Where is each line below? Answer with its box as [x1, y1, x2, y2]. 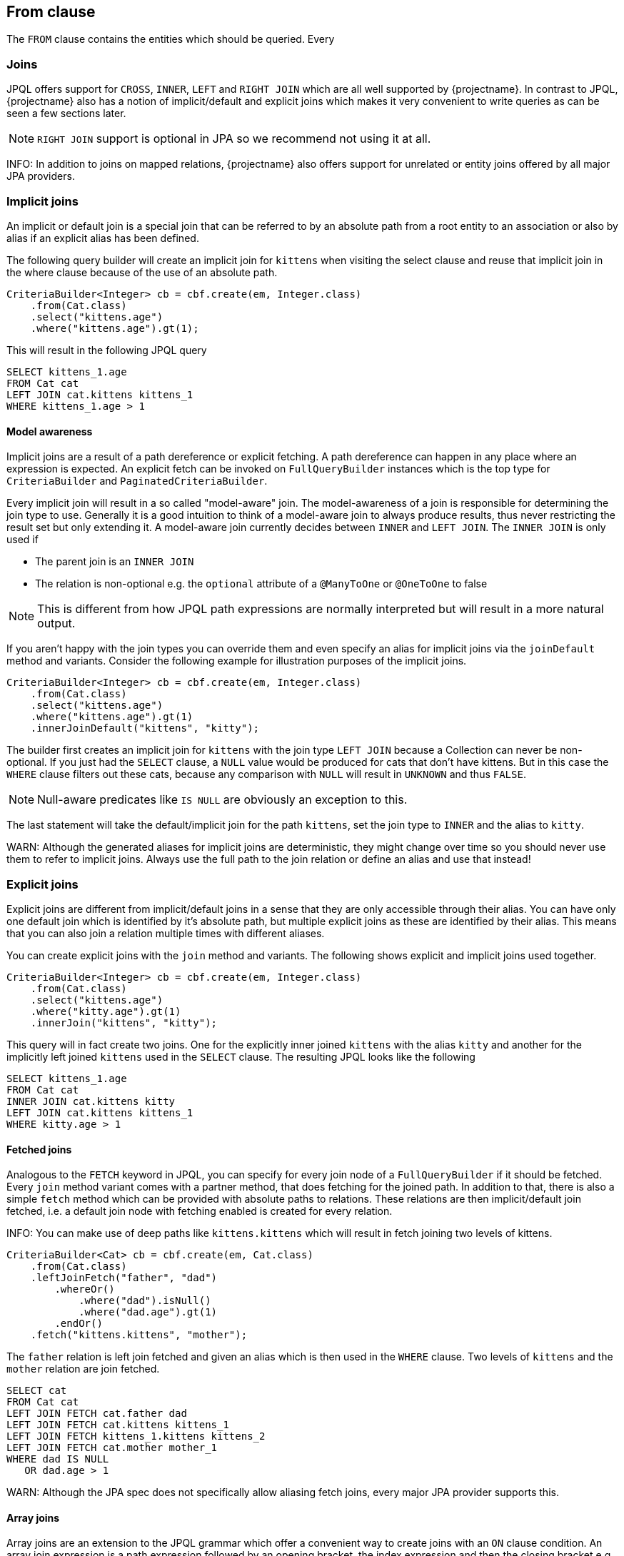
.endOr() [54, 1318, 103, 1330]
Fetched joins [6, 1143, 72, 1156]
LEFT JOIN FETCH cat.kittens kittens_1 [6, 1419, 229, 1431]
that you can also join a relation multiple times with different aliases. [6, 926, 325, 939]
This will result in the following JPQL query [6, 343, 207, 356]
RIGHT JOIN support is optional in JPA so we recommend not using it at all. [37, 131, 431, 146]
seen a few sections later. [6, 107, 126, 120]
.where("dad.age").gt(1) [79, 1306, 218, 1318]
